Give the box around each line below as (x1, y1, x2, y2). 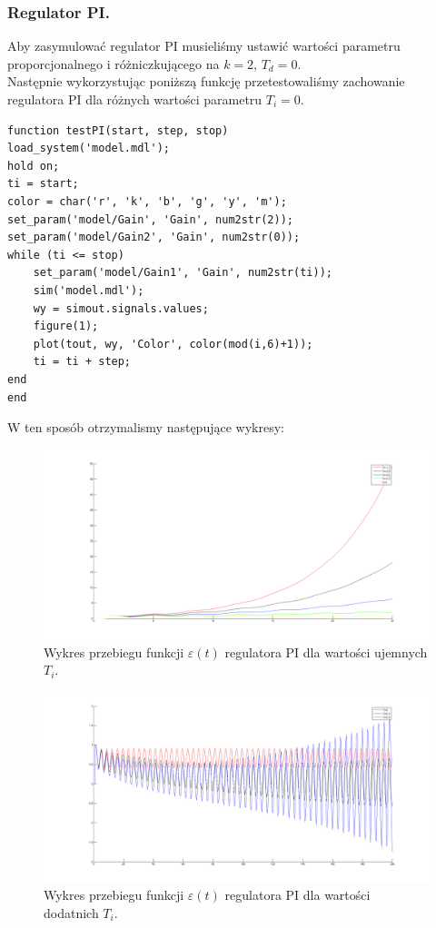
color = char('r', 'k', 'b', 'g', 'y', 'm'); (7, 194, 287, 208)
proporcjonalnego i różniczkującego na (7, 54, 220, 73)
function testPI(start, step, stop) (7, 123, 229, 137)
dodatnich (44, 903, 99, 922)
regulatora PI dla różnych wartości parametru (7, 90, 263, 108)
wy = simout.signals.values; (33, 301, 209, 315)
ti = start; (7, 177, 79, 191)
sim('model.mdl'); (33, 283, 144, 297)
